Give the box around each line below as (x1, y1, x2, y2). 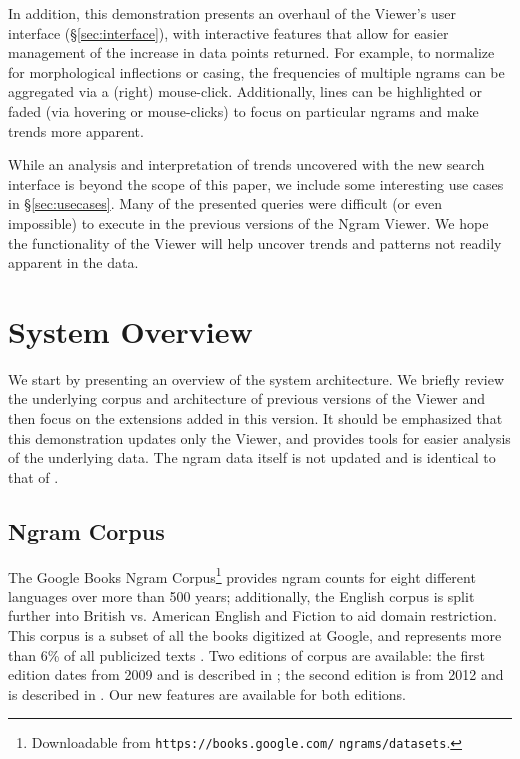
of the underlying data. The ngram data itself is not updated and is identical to (8, 447, 496, 468)
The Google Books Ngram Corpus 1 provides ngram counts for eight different (8, 563, 476, 587)
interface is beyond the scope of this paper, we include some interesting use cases (8, 173, 504, 194)
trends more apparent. (8, 120, 144, 141)
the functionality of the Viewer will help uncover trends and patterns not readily (8, 232, 502, 253)
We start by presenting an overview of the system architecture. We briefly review (8, 368, 504, 389)
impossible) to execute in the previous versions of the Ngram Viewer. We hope (8, 212, 489, 233)
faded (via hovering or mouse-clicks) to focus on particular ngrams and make (8, 100, 479, 121)
